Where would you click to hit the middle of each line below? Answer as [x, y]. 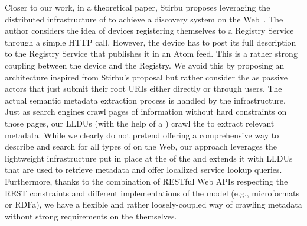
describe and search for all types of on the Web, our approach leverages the [141, 146]
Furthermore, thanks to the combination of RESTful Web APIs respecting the [146, 181]
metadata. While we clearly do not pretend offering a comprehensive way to [142, 135]
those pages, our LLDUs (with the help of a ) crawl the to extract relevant [140, 123]
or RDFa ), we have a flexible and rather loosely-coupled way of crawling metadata [153, 204]
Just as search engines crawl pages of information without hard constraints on [146, 112]
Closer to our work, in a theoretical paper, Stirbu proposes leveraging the [138, 7]
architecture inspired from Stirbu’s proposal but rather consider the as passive [146, 77]
